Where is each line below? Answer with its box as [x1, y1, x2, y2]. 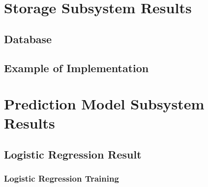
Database [4, 31, 52, 46]
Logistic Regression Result [4, 146, 142, 161]
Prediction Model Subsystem [4, 94, 205, 114]
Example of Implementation [4, 60, 149, 75]
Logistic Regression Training [4, 172, 119, 185]
